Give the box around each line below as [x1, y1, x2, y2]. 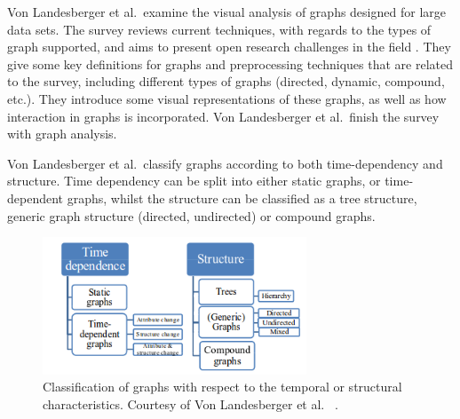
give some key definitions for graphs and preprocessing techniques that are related [7, 54, 453, 73]
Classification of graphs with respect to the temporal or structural [43, 377, 402, 396]
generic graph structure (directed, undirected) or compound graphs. [7, 206, 376, 225]
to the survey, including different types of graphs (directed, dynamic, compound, [7, 72, 445, 91]
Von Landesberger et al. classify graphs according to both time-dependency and [7, 154, 443, 172]
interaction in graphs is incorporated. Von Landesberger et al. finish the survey [7, 107, 440, 125]
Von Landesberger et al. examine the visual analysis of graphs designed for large [7, 3, 446, 20]
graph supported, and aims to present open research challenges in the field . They [7, 37, 451, 56]
